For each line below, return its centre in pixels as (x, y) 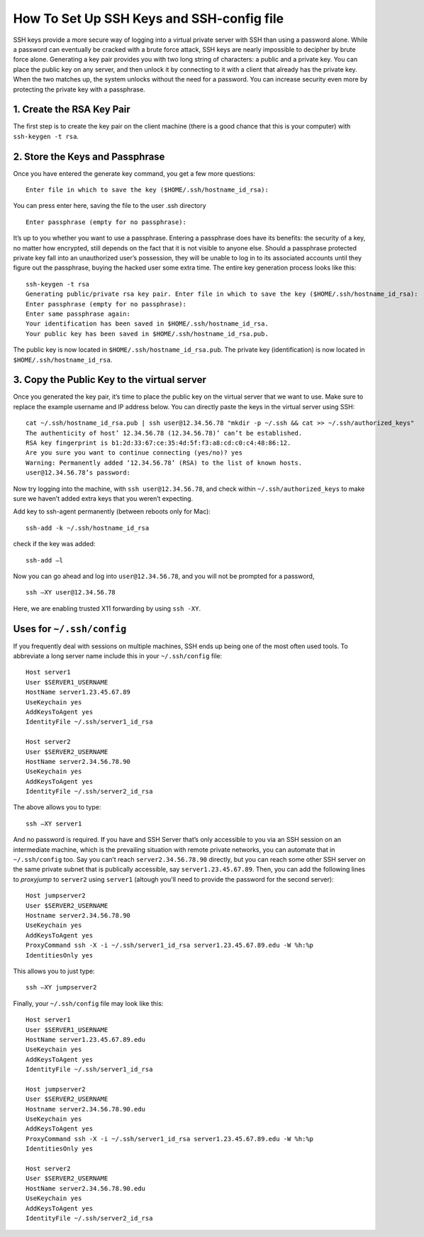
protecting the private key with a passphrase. (79, 89)
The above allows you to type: (57, 807)
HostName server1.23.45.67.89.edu (85, 1039)
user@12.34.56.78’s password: (78, 473)
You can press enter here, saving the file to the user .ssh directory (110, 206)
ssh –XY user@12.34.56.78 (71, 593)
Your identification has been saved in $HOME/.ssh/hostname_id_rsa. (147, 324)
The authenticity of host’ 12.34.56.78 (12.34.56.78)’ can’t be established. (164, 433)
